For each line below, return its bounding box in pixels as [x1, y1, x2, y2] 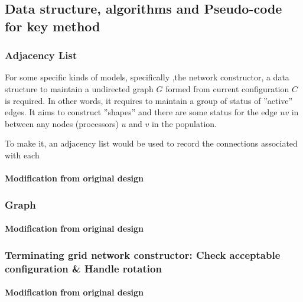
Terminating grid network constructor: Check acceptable [5, 247, 281, 262]
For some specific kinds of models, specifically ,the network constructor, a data [5, 71, 289, 83]
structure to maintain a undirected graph [5, 82, 154, 95]
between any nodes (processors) [5, 117, 119, 129]
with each [5, 148, 40, 161]
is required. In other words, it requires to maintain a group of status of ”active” [5, 94, 293, 106]
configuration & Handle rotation [5, 261, 162, 275]
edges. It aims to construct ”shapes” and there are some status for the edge [5, 106, 278, 118]
